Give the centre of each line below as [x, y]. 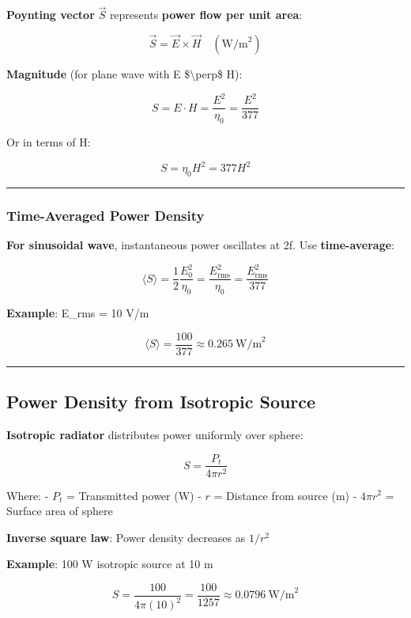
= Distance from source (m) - [285, 495]
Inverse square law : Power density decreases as [126, 537]
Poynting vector [51, 15]
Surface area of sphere [60, 511]
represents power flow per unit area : [206, 15]
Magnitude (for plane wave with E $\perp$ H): [124, 74]
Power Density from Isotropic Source [161, 402]
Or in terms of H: [49, 141]
